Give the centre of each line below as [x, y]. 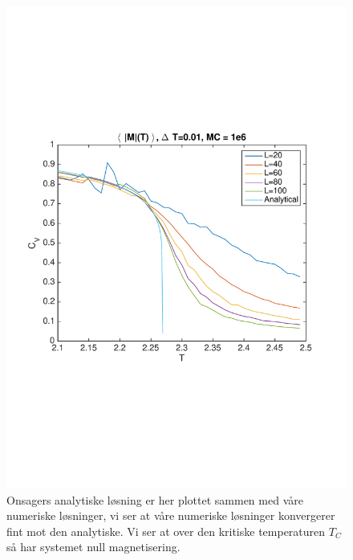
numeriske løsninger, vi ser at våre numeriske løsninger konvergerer [171, 515]
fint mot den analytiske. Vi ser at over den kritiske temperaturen [166, 531]
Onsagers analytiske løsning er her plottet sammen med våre [155, 499]
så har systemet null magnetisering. [93, 547]
